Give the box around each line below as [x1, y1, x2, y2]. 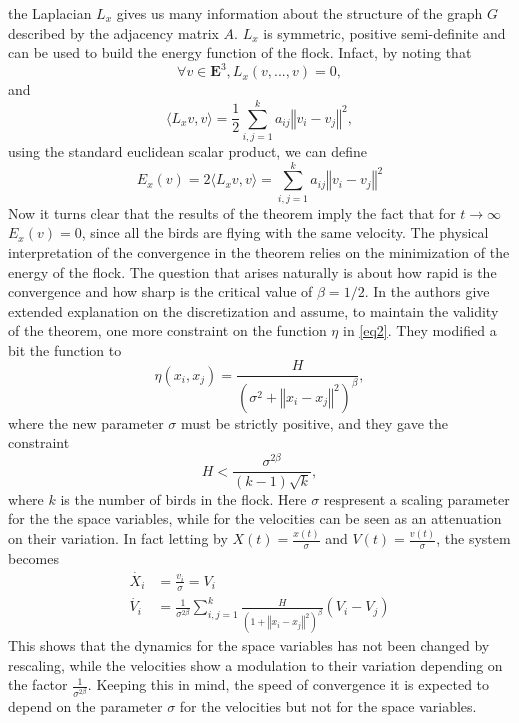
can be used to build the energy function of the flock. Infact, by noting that [8, 42, 472, 63]
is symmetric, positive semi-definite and [263, 22, 506, 43]
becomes [8, 548, 60, 569]
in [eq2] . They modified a [342, 320, 497, 341]
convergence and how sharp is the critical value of [8, 281, 313, 302]
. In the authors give [364, 281, 490, 302]
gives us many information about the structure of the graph [116, 3, 483, 23]
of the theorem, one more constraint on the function [8, 320, 327, 341]
